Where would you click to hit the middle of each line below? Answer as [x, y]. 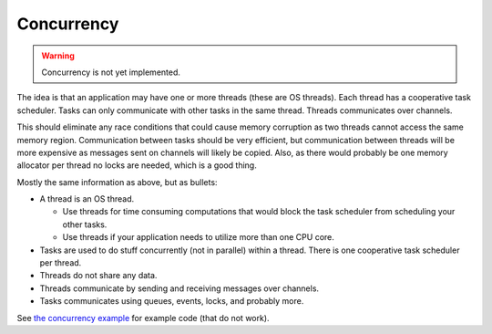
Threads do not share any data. [98, 276]
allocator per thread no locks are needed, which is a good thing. [137, 165]
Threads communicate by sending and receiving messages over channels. [179, 288]
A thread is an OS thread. [87, 199]
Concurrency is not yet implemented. [111, 72]
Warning [58, 56]
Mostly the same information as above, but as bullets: [117, 182]
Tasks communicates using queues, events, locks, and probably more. [172, 301]
